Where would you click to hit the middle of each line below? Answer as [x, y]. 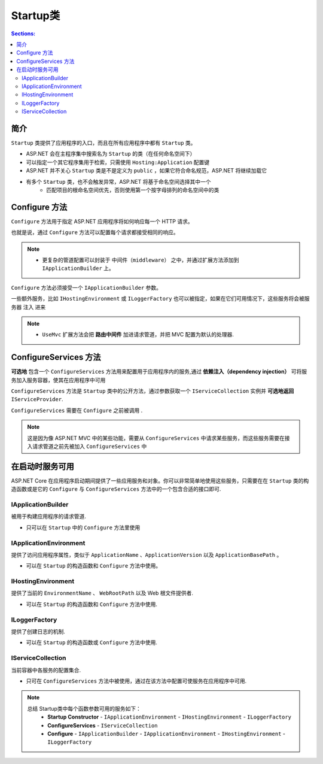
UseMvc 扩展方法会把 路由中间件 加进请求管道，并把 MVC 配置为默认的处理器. [138, 335]
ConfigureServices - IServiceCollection [103, 725]
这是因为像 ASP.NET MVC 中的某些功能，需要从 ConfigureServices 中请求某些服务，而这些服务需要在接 [159, 438]
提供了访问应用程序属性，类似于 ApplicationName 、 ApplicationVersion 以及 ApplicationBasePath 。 [147, 554]
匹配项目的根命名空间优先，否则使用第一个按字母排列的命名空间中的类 [133, 190]
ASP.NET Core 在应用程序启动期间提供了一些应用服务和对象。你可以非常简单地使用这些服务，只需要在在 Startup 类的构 [160, 480]
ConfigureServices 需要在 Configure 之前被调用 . [77, 410]
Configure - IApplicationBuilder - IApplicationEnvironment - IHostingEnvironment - [166, 733]
